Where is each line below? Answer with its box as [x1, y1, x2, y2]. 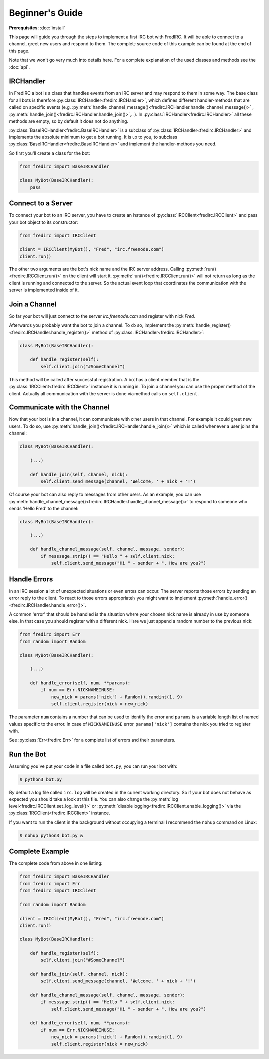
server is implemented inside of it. [9, 287, 79, 293]
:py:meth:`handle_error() [197, 595, 248, 601]
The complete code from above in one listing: [9, 860, 103, 866]
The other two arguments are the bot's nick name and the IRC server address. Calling [9, 266, 185, 272]
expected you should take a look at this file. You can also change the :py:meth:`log [9, 796, 179, 802]
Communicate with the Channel [9, 403, 110, 412]
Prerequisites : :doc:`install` [9, 25, 66, 31]
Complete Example [9, 847, 69, 856]
